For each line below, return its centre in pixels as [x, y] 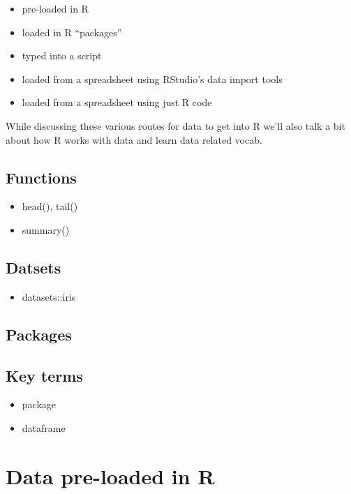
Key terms [44, 375]
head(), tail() [50, 206]
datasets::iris [49, 296]
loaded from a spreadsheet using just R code [117, 102]
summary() [46, 229]
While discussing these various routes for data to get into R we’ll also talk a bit [175, 125]
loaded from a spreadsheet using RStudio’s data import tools [152, 78]
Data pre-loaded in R [110, 476]
